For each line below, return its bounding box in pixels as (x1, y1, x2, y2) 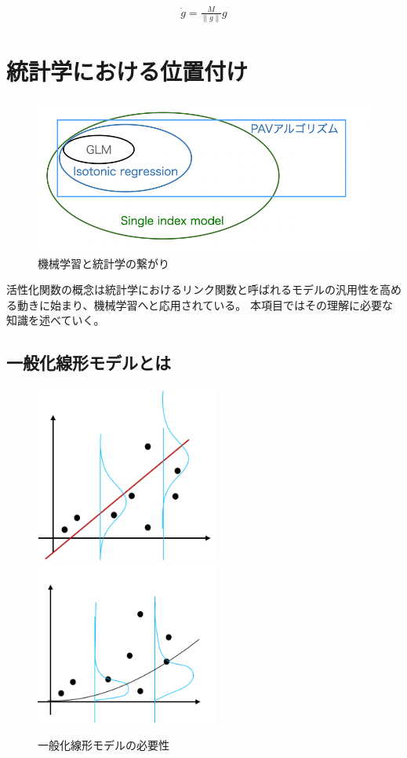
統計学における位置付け (6, 55, 249, 87)
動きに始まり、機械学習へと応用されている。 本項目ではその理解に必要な (16, 296, 393, 313)
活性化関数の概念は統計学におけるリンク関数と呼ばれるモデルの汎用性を (6, 281, 380, 298)
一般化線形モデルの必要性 (38, 736, 169, 753)
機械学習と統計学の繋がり (38, 254, 169, 271)
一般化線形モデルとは (6, 350, 171, 375)
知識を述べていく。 (6, 312, 105, 328)
